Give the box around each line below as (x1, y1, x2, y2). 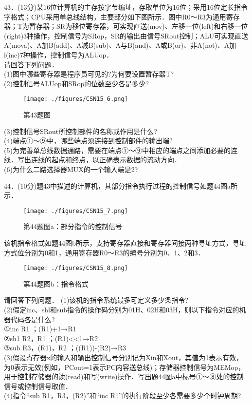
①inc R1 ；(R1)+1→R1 (4, 324, 76, 334)
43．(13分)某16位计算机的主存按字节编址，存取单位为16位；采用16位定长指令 (4, 2, 248, 12)
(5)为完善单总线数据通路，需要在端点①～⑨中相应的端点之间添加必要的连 (4, 145, 237, 155)
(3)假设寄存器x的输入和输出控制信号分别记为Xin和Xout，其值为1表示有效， (4, 352, 243, 362)
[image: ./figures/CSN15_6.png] (23, 96, 128, 103)
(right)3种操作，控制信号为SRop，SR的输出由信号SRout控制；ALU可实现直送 (4, 30, 249, 40)
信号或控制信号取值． (4, 381, 72, 391)
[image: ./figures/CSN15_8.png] (23, 265, 128, 272)
